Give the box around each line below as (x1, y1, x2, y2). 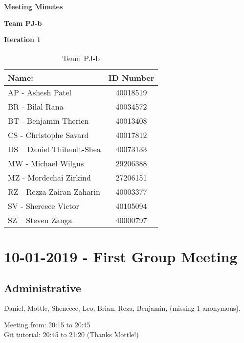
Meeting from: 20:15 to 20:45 (4, 319, 90, 329)
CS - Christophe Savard (8, 129, 89, 140)
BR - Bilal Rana (8, 100, 64, 112)
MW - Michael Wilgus (8, 157, 84, 169)
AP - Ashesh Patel (8, 86, 71, 98)
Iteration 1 (4, 34, 41, 45)
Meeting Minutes (4, 1, 63, 11)
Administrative (4, 280, 81, 295)
